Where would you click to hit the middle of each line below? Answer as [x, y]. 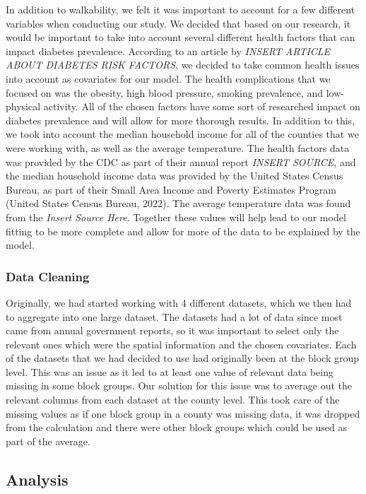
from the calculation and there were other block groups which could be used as [177, 427]
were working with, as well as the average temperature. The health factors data [178, 147]
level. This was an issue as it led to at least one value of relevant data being [170, 371]
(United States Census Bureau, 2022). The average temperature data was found [178, 203]
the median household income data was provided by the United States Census [175, 176]
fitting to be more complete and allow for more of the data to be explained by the [183, 231]
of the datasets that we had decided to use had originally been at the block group [183, 358]
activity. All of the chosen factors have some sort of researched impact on [202, 106]
